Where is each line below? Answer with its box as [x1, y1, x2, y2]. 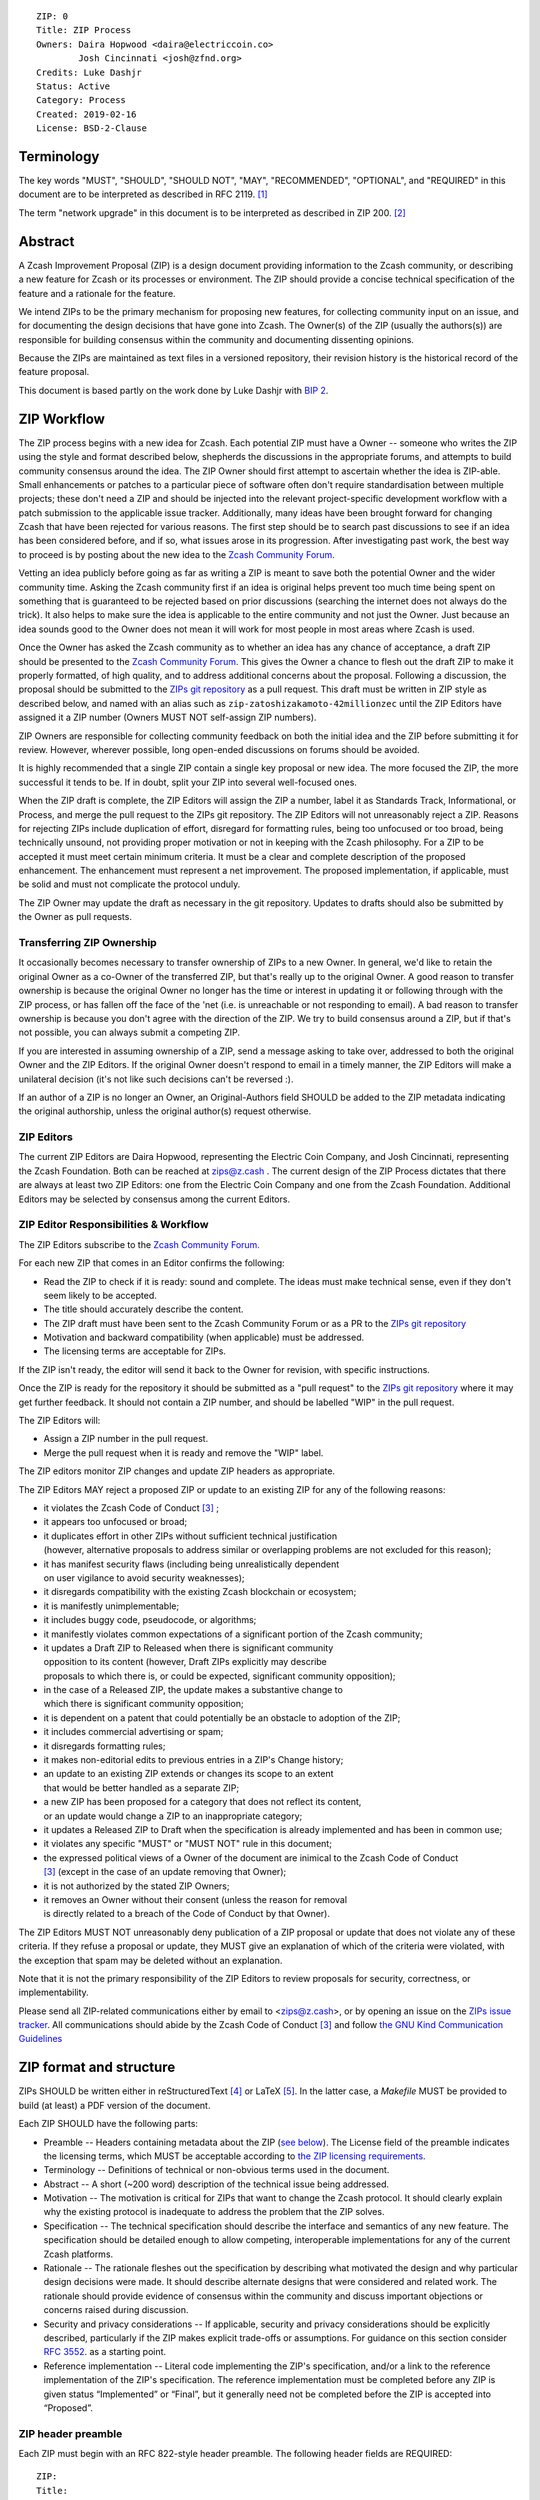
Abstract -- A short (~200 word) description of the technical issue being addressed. [43, 2178, 390, 2190]
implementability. [18, 1986, 89, 1999]
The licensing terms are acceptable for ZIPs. [43, 1345, 227, 1357]
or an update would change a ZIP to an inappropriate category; [43, 1810, 303, 1822]
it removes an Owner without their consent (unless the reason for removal [43, 1893, 348, 1905]
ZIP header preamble [18, 2426, 123, 2440]
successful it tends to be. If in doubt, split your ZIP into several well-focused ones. [18, 776, 357, 788]
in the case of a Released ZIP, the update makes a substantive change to [43, 1684, 344, 1696]
